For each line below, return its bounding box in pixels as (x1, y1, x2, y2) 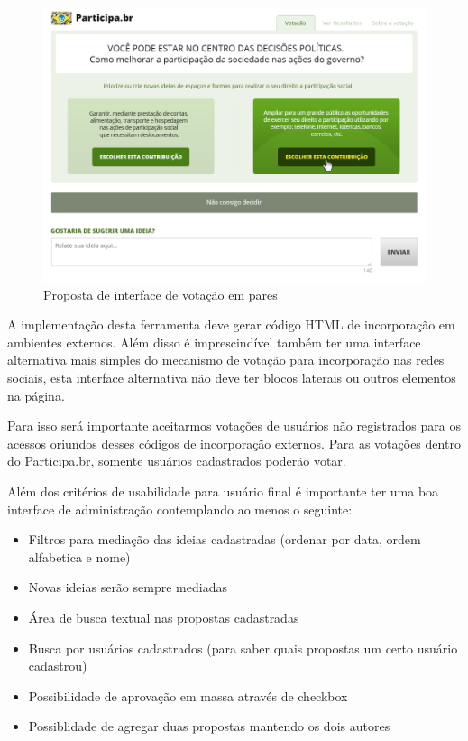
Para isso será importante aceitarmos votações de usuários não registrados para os (7, 416, 461, 435)
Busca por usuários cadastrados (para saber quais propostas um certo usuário (28, 638, 458, 657)
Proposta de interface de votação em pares (43, 284, 278, 303)
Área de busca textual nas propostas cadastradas (28, 608, 299, 627)
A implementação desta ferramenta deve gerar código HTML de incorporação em (7, 315, 455, 334)
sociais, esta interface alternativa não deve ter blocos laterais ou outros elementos (7, 368, 456, 387)
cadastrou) (28, 656, 87, 675)
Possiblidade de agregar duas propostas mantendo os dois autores (28, 717, 390, 736)
